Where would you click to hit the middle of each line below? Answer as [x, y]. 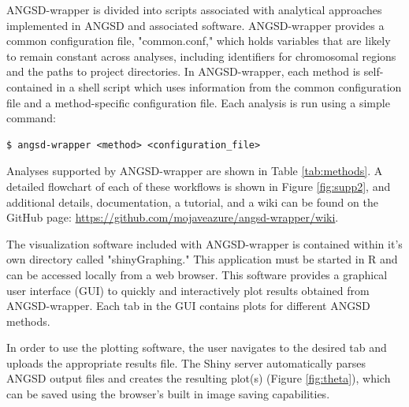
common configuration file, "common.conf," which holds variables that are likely [199, 41]
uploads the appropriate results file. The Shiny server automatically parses [186, 362]
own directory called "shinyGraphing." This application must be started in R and [202, 259]
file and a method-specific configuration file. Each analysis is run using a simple [198, 102]
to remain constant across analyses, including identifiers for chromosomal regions [201, 56]
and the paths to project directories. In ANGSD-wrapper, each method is [184, 71]
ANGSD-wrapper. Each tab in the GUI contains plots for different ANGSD [188, 306]
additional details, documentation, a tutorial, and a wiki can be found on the [192, 202]
